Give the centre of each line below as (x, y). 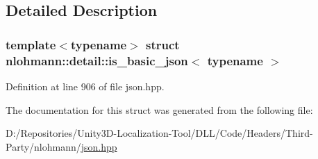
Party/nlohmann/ (43, 146)
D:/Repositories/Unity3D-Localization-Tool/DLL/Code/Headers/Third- (159, 133)
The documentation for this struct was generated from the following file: (159, 109)
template (31, 44)
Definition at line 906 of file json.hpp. (85, 86)
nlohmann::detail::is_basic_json (97, 60)
